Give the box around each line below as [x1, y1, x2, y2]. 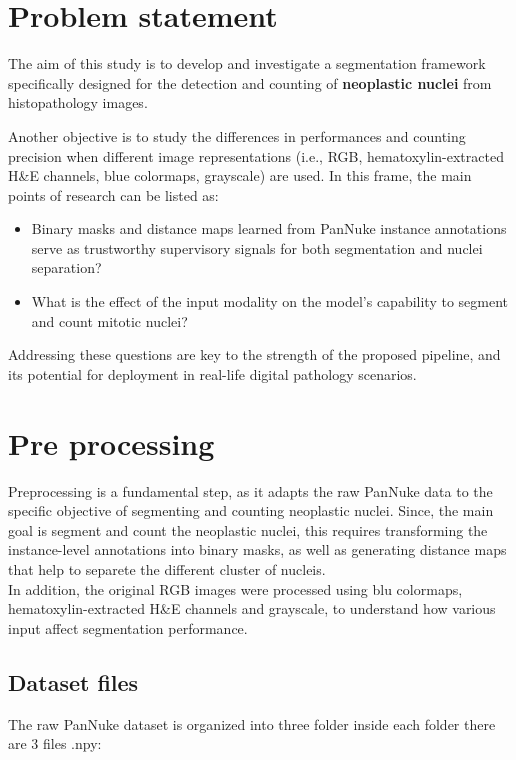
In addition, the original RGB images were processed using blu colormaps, [8, 578, 463, 599]
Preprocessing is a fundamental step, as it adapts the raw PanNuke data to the [8, 480, 493, 501]
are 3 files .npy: [8, 733, 102, 754]
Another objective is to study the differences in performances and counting [8, 125, 466, 146]
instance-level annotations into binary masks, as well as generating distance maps [8, 539, 507, 560]
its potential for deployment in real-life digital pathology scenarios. [8, 363, 417, 384]
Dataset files [8, 666, 139, 697]
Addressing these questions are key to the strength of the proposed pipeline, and [8, 344, 501, 365]
